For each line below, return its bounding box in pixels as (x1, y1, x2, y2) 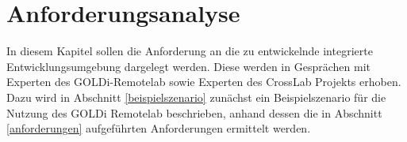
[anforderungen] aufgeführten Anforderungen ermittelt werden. (6, 120, 311, 136)
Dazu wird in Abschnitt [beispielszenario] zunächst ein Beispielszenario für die (6, 88, 386, 105)
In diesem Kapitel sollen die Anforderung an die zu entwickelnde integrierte (6, 43, 373, 59)
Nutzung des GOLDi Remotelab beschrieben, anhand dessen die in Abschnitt (6, 104, 382, 121)
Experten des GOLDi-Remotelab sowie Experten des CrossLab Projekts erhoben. (6, 73, 401, 90)
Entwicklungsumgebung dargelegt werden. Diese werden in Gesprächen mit (6, 58, 371, 74)
